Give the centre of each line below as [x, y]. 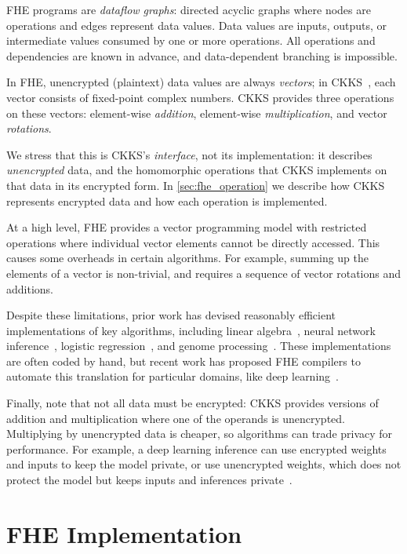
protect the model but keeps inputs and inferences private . [149, 480]
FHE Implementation [124, 533]
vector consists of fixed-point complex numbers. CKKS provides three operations [200, 97]
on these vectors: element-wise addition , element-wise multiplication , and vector [197, 113]
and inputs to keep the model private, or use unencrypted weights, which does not [204, 464]
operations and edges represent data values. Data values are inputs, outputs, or [197, 25]
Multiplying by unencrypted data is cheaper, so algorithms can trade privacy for [200, 434]
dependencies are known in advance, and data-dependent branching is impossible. [202, 55]
